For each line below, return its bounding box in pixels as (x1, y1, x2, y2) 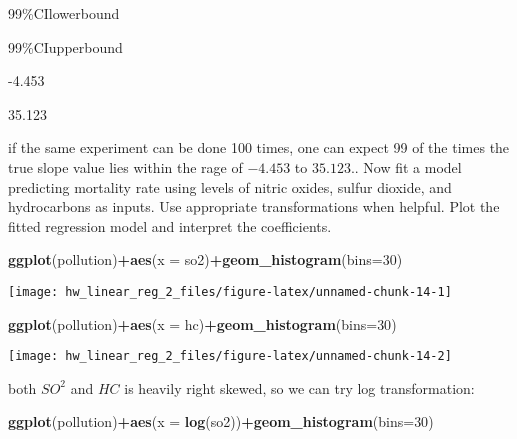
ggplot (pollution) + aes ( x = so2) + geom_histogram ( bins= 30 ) (8, 249, 403, 270)
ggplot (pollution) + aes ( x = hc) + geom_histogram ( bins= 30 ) (8, 313, 397, 334)
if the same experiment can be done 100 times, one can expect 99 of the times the (8, 137, 510, 158)
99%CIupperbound (8, 36, 123, 57)
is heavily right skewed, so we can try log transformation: (124, 377, 475, 398)
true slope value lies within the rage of (8, 156, 243, 177)
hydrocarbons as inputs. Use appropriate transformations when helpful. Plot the (8, 196, 500, 217)
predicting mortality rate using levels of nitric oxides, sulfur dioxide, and (8, 176, 452, 197)
